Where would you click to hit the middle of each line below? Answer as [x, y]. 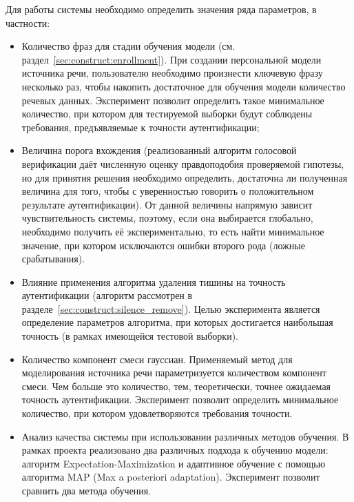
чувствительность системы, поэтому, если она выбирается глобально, [167, 218]
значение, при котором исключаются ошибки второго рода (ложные [163, 245]
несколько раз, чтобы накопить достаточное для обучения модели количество [184, 86]
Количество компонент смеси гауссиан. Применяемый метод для [157, 359]
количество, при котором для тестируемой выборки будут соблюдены [167, 114]
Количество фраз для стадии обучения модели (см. [128, 46]
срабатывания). [53, 259]
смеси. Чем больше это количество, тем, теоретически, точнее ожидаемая [176, 386]
